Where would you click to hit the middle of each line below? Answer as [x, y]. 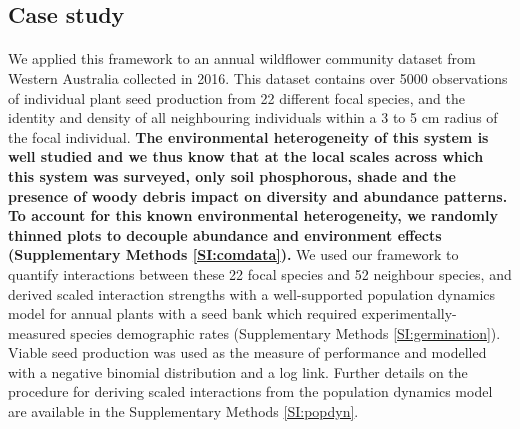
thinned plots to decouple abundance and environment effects [225, 234]
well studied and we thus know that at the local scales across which [246, 156]
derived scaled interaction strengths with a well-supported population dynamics [252, 293]
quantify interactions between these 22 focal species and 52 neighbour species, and [260, 273]
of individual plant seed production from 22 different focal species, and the [236, 97]
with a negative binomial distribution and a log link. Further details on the [238, 371]
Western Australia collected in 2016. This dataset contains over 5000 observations [258, 77]
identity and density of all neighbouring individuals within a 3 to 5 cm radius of [253, 117]
